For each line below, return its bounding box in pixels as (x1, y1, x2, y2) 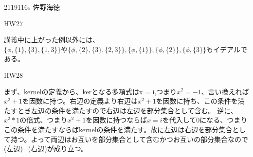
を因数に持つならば (86, 115, 147, 125)
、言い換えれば (201, 86, 249, 96)
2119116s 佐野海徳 (4, 2, 60, 12)
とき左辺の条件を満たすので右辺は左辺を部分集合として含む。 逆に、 (17, 105, 237, 115)
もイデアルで (206, 44, 247, 54)
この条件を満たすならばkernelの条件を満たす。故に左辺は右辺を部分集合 (4, 124, 233, 134)
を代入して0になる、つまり (162, 115, 248, 125)
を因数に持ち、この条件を (156, 96, 238, 106)
